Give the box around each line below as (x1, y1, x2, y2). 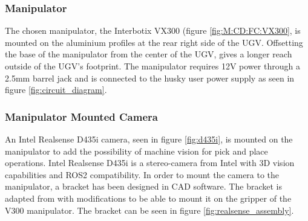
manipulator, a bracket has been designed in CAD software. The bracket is (5, 180, 282, 193)
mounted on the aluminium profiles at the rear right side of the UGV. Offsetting (5, 36, 303, 48)
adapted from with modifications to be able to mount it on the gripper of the (5, 191, 292, 204)
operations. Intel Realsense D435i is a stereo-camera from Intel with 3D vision (5, 156, 295, 169)
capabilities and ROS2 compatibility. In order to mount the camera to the (5, 168, 280, 181)
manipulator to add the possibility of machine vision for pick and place (5, 144, 268, 157)
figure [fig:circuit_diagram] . (5, 83, 107, 96)
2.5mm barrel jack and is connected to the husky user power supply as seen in (5, 71, 295, 84)
